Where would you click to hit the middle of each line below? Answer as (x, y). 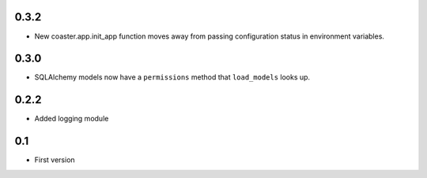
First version (55, 160)
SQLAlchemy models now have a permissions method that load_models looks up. (172, 77)
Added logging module (72, 119)
